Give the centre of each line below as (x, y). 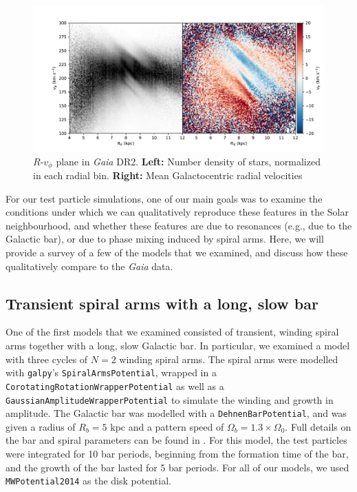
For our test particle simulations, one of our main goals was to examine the (164, 198)
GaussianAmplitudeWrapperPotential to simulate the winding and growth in (170, 399)
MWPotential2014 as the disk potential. (88, 481)
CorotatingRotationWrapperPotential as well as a (115, 386)
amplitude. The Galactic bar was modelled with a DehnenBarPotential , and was (176, 413)
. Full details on (318, 426)
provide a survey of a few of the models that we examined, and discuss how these (177, 253)
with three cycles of (47, 359)
